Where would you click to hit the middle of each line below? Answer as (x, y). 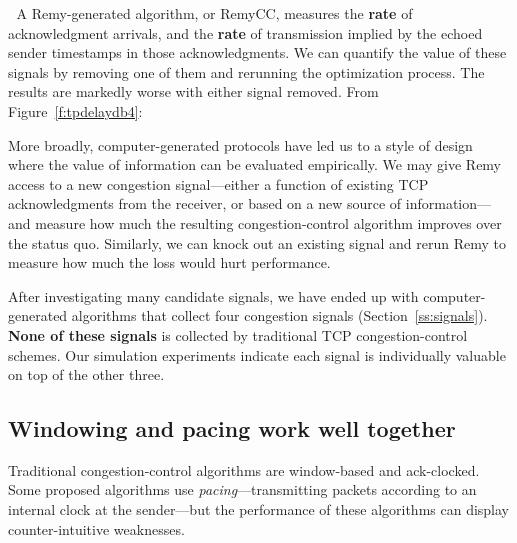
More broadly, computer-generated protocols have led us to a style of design (240, 144)
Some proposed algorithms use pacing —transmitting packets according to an (242, 489)
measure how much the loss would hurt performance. (169, 262)
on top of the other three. (86, 374)
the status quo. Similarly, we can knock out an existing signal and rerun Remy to (257, 242)
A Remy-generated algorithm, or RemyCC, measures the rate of (214, 13)
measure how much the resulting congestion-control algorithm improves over (268, 222)
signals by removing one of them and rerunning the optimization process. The (246, 71)
